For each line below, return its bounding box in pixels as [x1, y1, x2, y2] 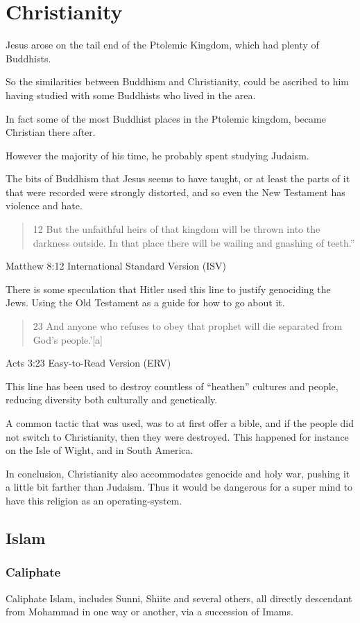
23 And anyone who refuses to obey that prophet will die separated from [33, 319, 343, 333]
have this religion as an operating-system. [6, 493, 182, 507]
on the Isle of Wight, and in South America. [6, 443, 194, 457]
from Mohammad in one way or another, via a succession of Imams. [6, 604, 293, 619]
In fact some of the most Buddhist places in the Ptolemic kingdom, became [6, 111, 326, 125]
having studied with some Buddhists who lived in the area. [6, 87, 256, 102]
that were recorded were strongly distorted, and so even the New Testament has [6, 184, 345, 199]
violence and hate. [6, 198, 83, 213]
